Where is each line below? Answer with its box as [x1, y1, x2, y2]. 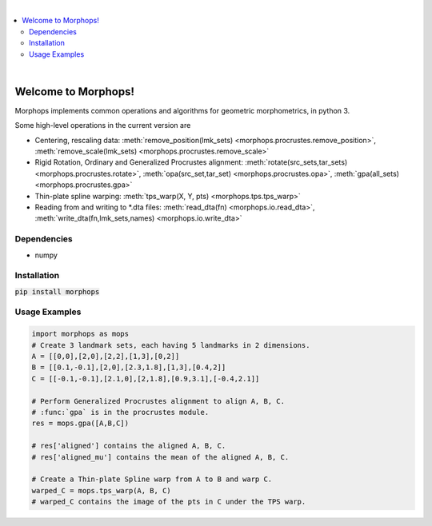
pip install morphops [14, 287, 100, 296]
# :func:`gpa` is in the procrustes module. [31, 408, 210, 416]
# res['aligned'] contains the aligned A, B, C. [31, 441, 226, 451]
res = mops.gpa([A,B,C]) [31, 419, 130, 428]
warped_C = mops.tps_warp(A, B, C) [31, 486, 171, 495]
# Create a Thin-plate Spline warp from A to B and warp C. [31, 475, 273, 484]
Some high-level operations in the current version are [14, 121, 191, 130]
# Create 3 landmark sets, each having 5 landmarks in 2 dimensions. [31, 341, 310, 349]
